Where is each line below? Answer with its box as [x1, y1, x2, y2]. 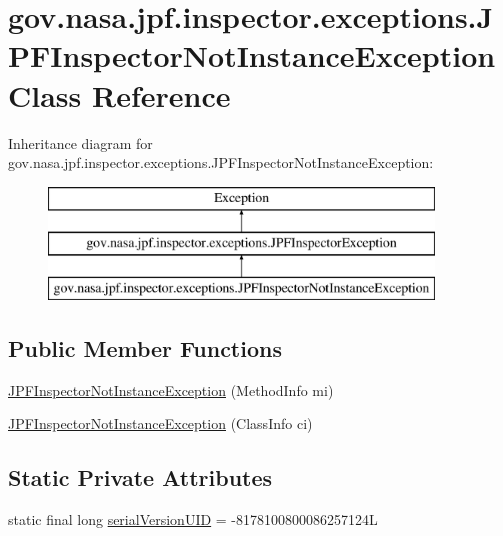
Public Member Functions [8, 333, 282, 364]
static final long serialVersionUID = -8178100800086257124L [8, 509, 378, 530]
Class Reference [8, 74, 231, 115]
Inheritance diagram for [8, 132, 153, 153]
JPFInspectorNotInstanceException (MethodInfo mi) [8, 379, 334, 400]
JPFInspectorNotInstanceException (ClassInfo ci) [8, 413, 313, 434]
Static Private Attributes [8, 462, 273, 493]
